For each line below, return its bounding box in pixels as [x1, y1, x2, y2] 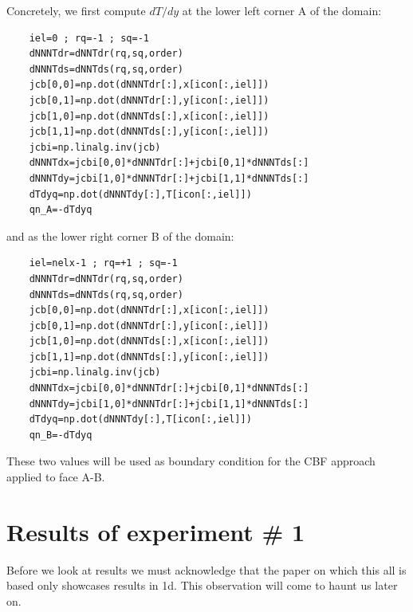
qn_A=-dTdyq [29, 204, 92, 216]
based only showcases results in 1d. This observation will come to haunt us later [6, 577, 398, 594]
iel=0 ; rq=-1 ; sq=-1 [29, 32, 149, 44]
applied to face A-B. [6, 469, 105, 485]
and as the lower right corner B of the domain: [6, 227, 234, 244]
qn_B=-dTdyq [29, 429, 92, 441]
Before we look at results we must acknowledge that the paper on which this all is [6, 561, 407, 578]
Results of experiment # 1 [6, 515, 305, 547]
